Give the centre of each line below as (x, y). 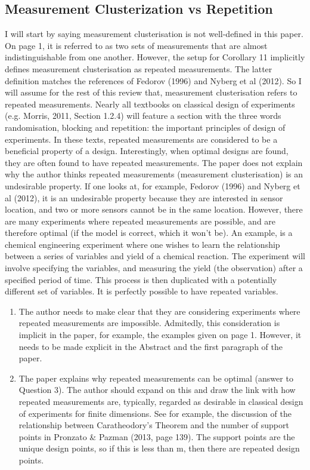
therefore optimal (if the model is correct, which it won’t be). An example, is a (149, 233)
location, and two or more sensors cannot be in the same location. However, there (154, 209)
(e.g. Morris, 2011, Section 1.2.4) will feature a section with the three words (143, 116)
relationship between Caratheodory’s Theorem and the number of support (154, 425)
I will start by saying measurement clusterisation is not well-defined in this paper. (154, 34)
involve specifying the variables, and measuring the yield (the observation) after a (154, 268)
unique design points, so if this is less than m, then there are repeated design (159, 448)
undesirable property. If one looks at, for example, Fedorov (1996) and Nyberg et (153, 185)
